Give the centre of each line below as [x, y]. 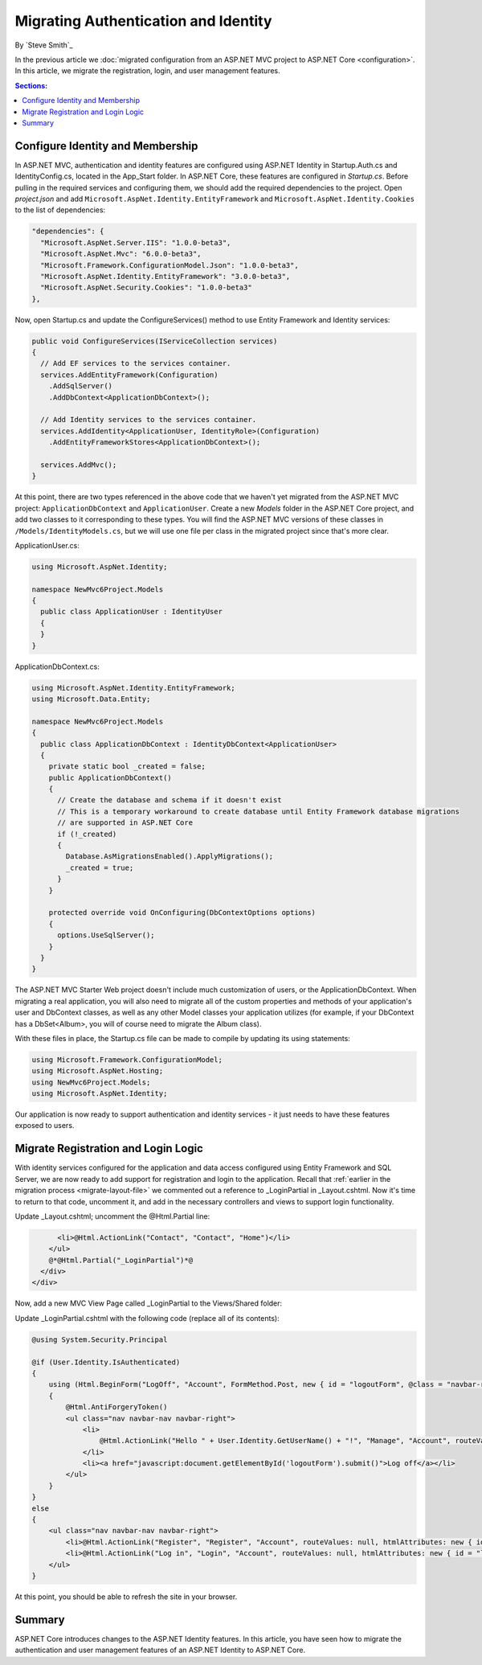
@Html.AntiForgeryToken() [116, 1407]
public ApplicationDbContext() [110, 777]
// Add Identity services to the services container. [149, 420]
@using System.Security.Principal [100, 1339]
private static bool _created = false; [127, 767]
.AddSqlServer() [80, 386]
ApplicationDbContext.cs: [57, 666]
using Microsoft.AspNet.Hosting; [98, 1071]
